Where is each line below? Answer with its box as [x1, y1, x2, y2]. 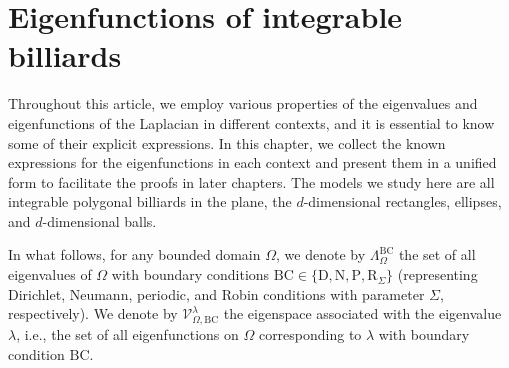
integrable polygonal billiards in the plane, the [8, 191, 292, 212]
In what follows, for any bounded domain [8, 244, 261, 265]
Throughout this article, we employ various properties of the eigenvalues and [8, 93, 478, 114]
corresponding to [258, 323, 362, 344]
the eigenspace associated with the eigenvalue [223, 303, 502, 324]
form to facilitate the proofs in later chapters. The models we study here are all [8, 171, 495, 192]
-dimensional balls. [42, 210, 157, 231]
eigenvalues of [8, 264, 92, 285]
